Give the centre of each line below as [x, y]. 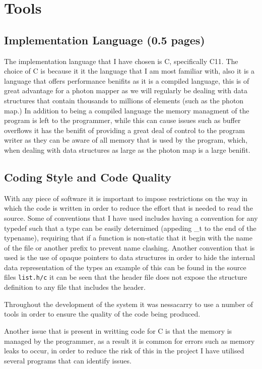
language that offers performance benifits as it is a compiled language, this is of [127, 80]
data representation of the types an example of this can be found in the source [125, 267]
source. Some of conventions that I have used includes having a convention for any [131, 218]
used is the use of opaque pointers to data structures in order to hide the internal [130, 257]
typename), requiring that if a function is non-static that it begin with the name [128, 238]
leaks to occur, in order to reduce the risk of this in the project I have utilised [124, 351]
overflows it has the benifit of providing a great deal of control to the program [124, 130]
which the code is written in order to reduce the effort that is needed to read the [128, 208]
